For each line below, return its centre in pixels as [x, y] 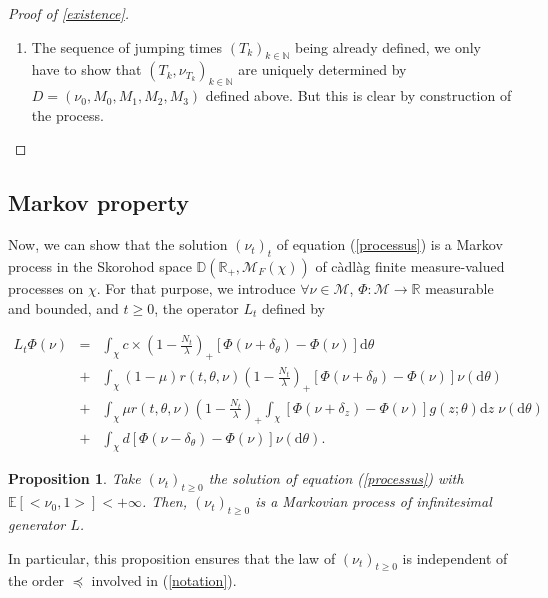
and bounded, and [63, 307]
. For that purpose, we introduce [196, 287]
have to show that [86, 69]
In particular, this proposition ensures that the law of [172, 557]
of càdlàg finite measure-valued [410, 265]
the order [36, 580]
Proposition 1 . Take [74, 478]
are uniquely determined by [322, 69]
